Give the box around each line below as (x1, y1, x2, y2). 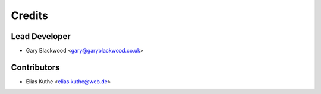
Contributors (11, 62, 60, 72)
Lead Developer (11, 31, 71, 41)
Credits (11, 9, 49, 22)
